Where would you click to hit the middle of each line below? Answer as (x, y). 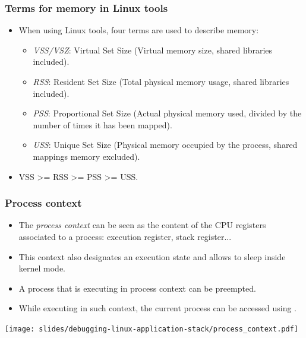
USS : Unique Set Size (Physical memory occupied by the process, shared (165, 145)
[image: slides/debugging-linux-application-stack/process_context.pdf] (152, 329)
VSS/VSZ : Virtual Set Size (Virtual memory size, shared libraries (153, 50)
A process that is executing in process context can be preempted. (137, 288)
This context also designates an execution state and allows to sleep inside (152, 256)
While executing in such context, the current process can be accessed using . (157, 308)
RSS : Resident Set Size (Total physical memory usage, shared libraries (161, 81)
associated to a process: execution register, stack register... (125, 236)
